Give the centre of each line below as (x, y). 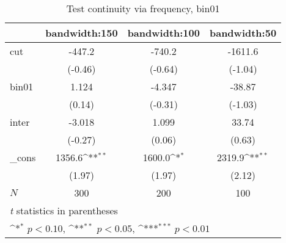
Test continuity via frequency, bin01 (143, 8)
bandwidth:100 (163, 33)
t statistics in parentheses (64, 210)
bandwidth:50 (243, 33)
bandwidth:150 (82, 33)
